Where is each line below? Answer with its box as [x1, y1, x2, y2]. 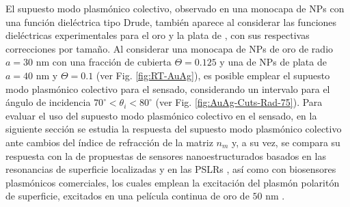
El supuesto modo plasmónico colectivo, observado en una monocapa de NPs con [5, 1, 345, 15]
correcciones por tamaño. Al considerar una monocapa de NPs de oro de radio [5, 41, 334, 55]
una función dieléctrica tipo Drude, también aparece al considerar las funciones [5, 14, 337, 29]
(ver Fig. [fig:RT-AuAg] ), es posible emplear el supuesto [96, 68, 330, 82]
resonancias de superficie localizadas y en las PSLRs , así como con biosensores [5, 162, 336, 176]
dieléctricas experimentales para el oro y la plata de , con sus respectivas [5, 28, 310, 42]
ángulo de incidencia [5, 95, 91, 109]
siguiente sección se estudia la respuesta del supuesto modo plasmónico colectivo [5, 122, 342, 136]
